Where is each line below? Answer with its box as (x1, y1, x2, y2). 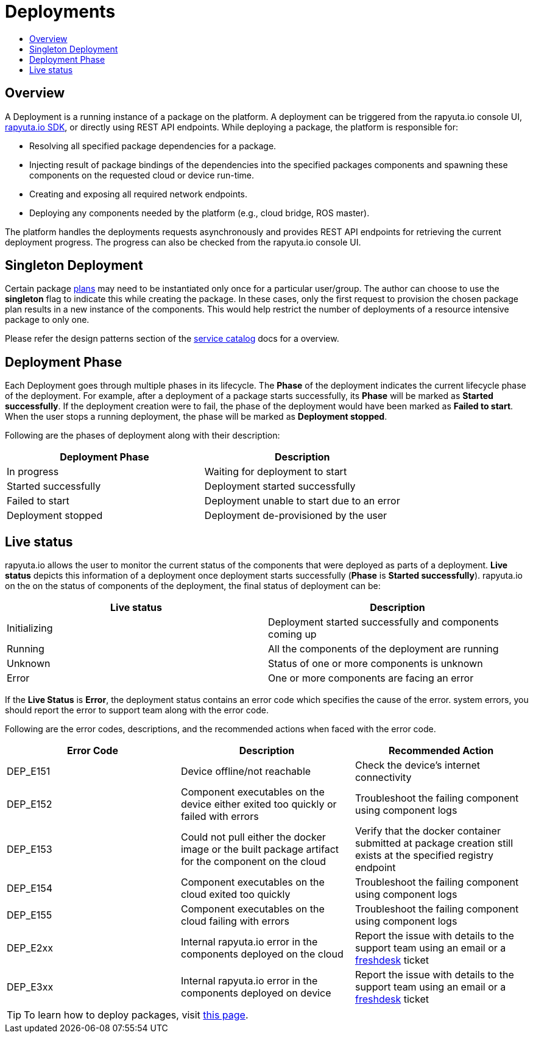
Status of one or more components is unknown (268, 657, 483, 670)
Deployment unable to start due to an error (204, 495, 400, 507)
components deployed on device (180, 987, 331, 1000)
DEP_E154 (7, 882, 53, 895)
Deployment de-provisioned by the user (204, 509, 387, 522)
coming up (268, 628, 317, 641)
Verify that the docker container (355, 825, 501, 838)
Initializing (7, 622, 53, 635)
